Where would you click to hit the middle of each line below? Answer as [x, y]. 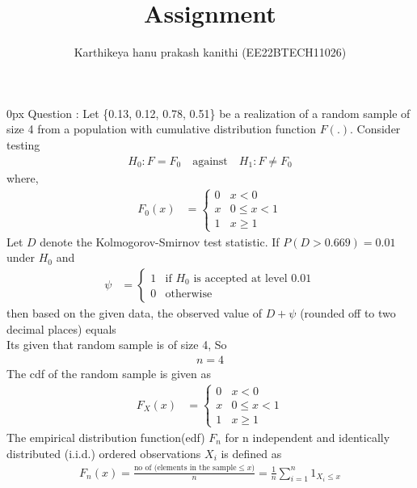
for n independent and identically [307, 437]
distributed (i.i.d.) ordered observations [104, 453]
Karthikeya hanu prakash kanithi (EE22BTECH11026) [210, 52]
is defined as [251, 453]
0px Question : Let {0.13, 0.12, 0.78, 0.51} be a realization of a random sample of [208, 113]
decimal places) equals [61, 328]
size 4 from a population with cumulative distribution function [161, 129]
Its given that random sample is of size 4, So [117, 345]
